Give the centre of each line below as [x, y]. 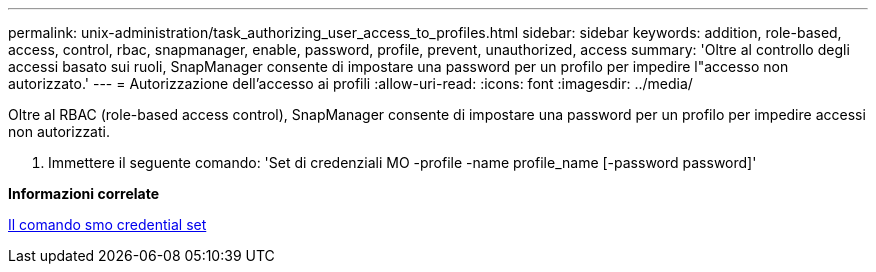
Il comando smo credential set [107, 224]
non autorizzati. [59, 131]
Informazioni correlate [84, 193]
